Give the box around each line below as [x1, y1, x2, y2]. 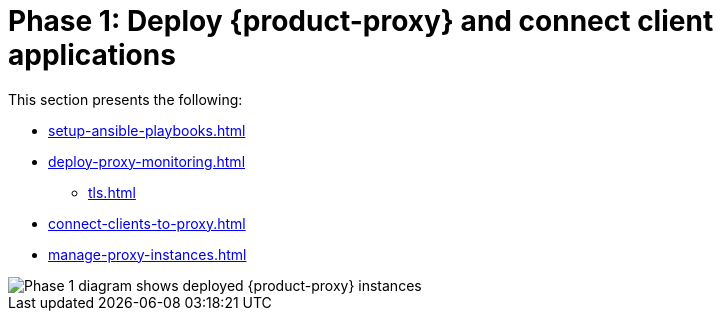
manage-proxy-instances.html [48, 245, 247, 263]
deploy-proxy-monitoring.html [48, 152, 246, 170]
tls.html [88, 183, 136, 201]
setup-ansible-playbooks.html [48, 121, 246, 139]
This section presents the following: [8, 90, 243, 108]
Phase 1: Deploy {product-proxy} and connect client [8, 4, 714, 38]
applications [8, 38, 176, 72]
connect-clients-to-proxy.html [48, 214, 246, 232]
